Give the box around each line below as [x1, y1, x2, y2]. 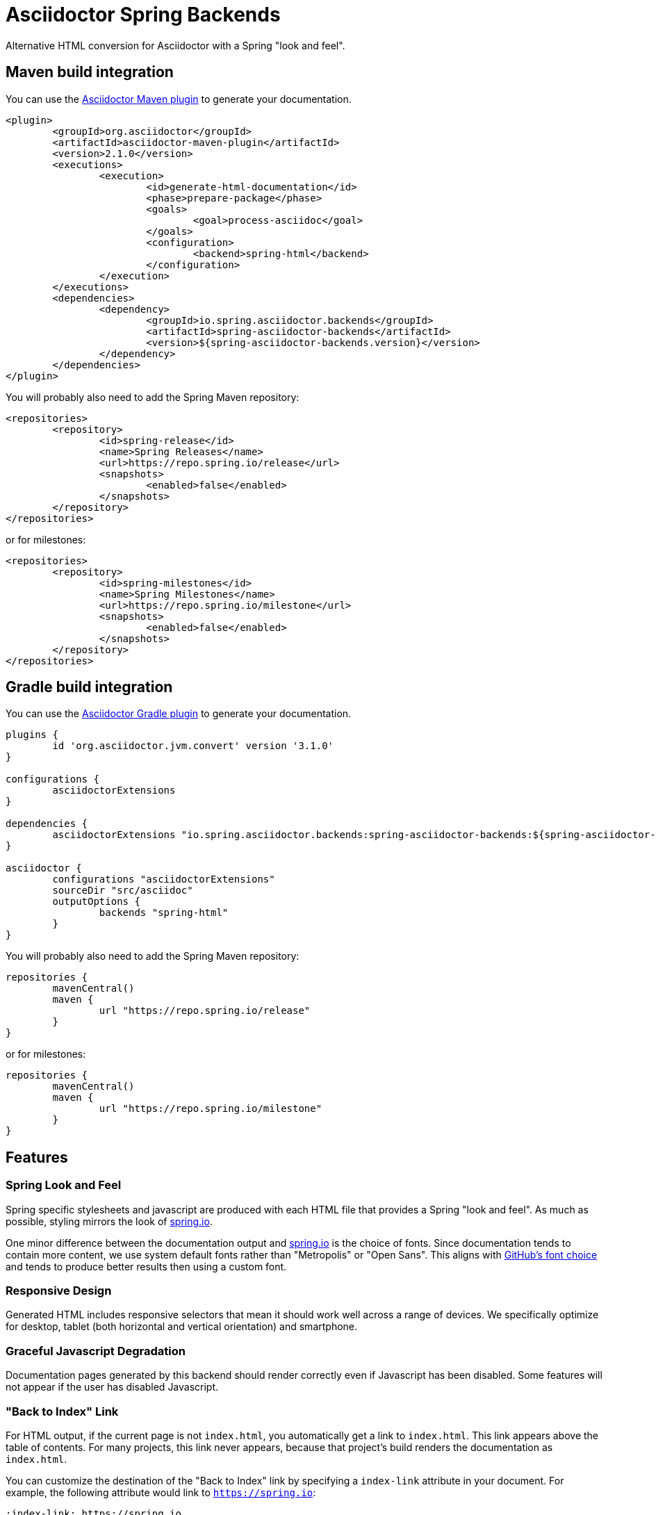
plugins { [6, 729, 58, 741]
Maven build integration [6, 63, 174, 81]
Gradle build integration [6, 678, 173, 696]
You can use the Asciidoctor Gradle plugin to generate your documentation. [6, 707, 352, 720]
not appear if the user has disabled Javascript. [6, 1381, 219, 1393]
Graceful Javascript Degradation [6, 1343, 186, 1358]
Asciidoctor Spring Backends [6, 3, 281, 26]
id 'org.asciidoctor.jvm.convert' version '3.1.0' [52, 740, 334, 752]
